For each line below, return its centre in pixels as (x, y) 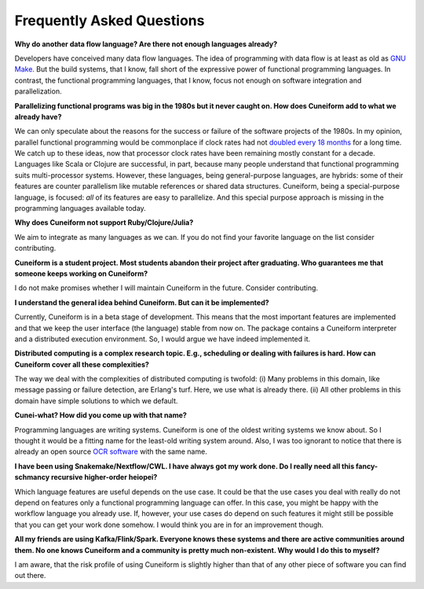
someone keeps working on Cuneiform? (81, 273)
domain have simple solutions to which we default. (96, 400)
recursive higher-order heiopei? (104, 477)
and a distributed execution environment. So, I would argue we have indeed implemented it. (163, 339)
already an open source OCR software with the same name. (111, 451)
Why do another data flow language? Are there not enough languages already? (146, 44)
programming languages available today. (80, 208)
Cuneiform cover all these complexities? (82, 364)
